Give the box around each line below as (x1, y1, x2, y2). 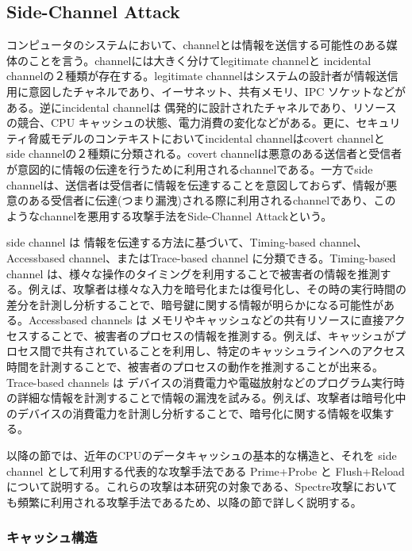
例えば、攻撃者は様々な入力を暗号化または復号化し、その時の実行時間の (28, 281, 406, 297)
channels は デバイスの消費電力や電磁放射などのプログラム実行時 (67, 373, 405, 390)
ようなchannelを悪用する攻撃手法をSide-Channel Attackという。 (6, 207, 333, 224)
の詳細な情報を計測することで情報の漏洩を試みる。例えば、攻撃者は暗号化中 (6, 389, 406, 406)
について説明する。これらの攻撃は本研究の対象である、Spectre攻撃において (6, 478, 398, 495)
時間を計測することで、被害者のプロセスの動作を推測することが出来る (6, 358, 373, 375)
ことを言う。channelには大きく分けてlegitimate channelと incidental (28, 52, 372, 68)
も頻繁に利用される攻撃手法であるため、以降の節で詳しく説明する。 (6, 493, 362, 510)
